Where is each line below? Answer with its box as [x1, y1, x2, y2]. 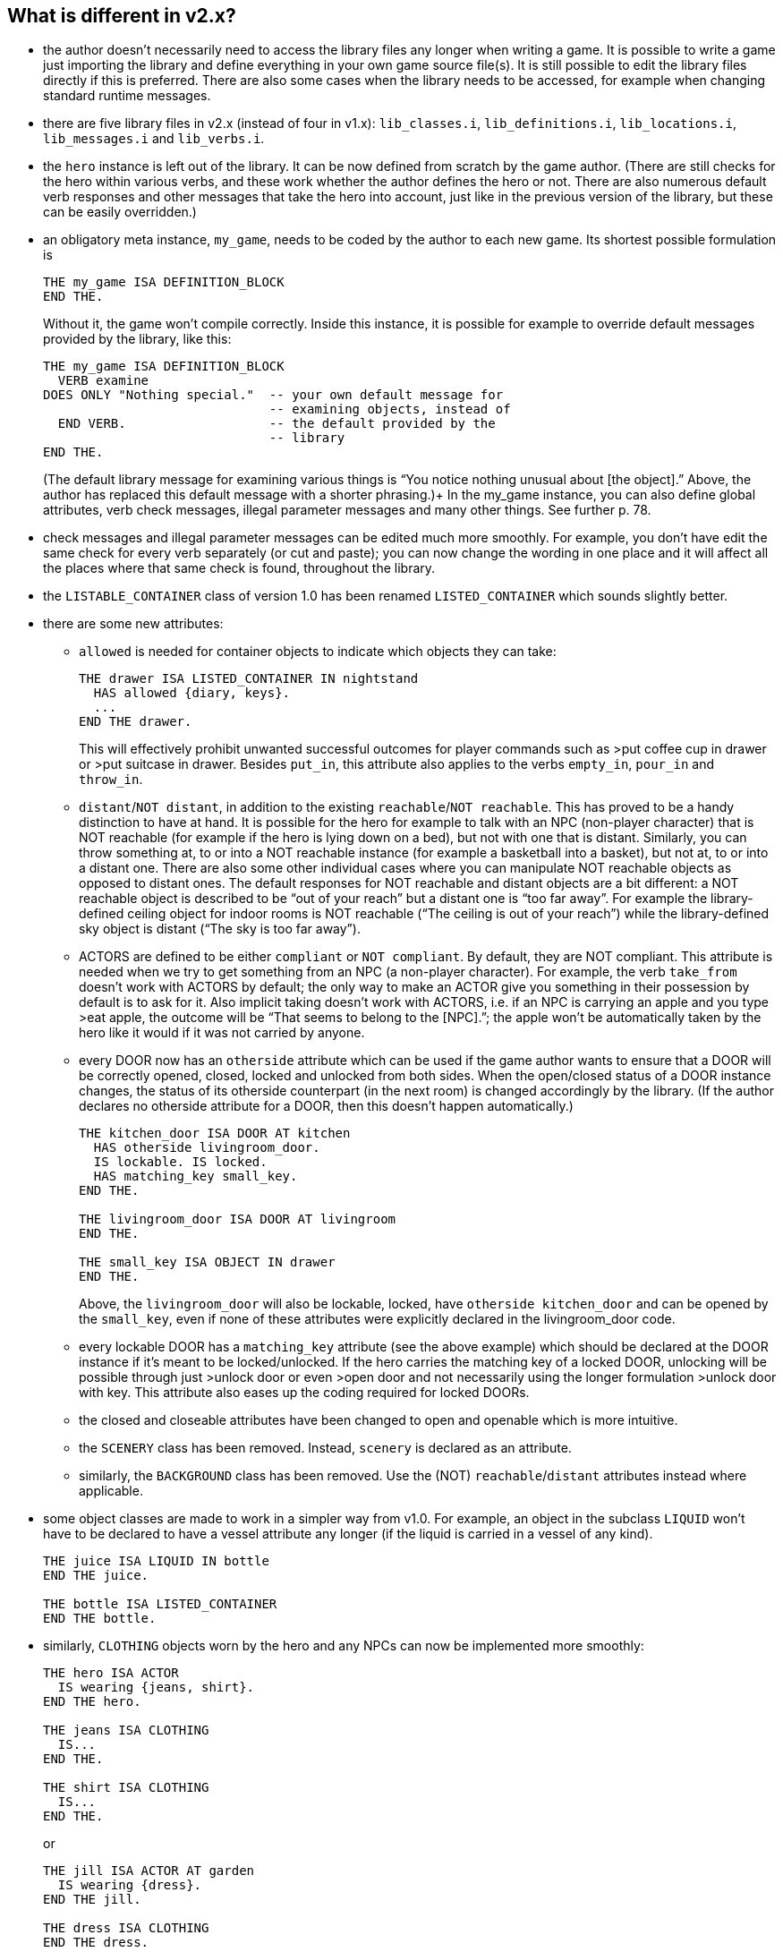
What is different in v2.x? [7, 4, 236, 27]
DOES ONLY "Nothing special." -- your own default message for [43, 388, 504, 403]
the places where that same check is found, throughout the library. [43, 560, 436, 576]
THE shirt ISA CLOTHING [43, 1780, 209, 1795]
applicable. [79, 1483, 143, 1499]
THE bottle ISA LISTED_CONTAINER [43, 1597, 277, 1612]
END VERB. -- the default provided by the [57, 416, 496, 431]
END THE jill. [43, 1892, 141, 1907]
